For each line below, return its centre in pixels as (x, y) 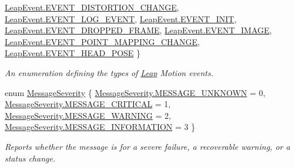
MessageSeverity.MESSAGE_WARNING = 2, (88, 115)
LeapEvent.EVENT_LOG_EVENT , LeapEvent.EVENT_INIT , (121, 18)
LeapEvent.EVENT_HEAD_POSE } (73, 53)
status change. (30, 158)
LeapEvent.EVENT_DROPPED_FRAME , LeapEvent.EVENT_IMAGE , (138, 30)
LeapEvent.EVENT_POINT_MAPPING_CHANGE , (102, 41)
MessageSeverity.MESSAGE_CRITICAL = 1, (88, 104)
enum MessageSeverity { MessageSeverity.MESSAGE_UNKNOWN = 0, (135, 92)
